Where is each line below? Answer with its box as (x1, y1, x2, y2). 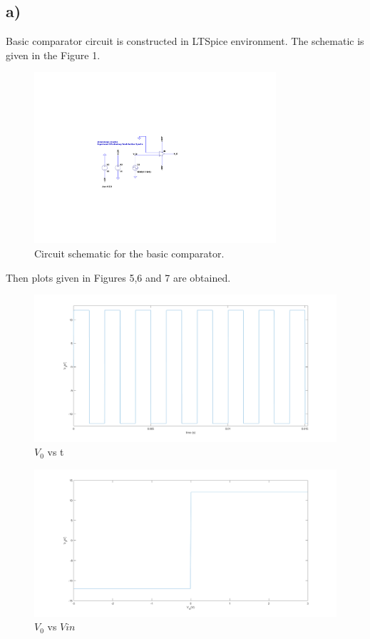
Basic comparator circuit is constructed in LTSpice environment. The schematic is (6, 34, 364, 48)
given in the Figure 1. (6, 47, 101, 62)
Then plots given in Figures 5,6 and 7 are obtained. (6, 270, 231, 285)
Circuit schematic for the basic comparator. (34, 246, 225, 261)
